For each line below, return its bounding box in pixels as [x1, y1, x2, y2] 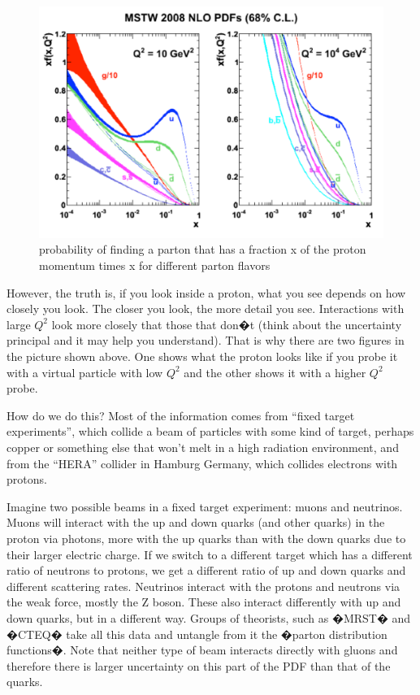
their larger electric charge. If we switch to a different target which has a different [6, 545, 413, 563]
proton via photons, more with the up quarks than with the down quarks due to [6, 529, 406, 546]
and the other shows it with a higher [184, 363, 366, 380]
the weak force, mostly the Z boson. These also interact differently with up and [6, 593, 401, 610]
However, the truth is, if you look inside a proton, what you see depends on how [6, 284, 406, 301]
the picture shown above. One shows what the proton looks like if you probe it [6, 348, 398, 365]
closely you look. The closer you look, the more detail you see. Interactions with [6, 300, 405, 317]
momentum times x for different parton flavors [39, 257, 271, 274]
